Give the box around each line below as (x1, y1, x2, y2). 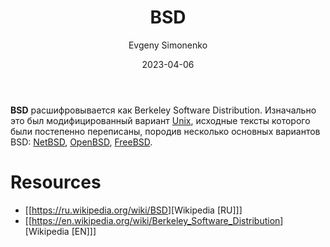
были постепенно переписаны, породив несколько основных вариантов (10, 125, 321, 137)
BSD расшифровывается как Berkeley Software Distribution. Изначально (10, 104, 317, 116)
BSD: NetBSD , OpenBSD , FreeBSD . (10, 136, 153, 148)
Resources (10, 171, 102, 194)
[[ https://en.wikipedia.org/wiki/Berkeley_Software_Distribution (24, 214, 281, 226)
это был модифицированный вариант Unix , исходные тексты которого (10, 114, 311, 126)
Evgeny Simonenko (128, 39, 208, 51)
